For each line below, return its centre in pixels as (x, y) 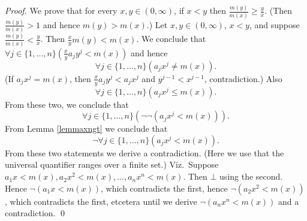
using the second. (251, 176)
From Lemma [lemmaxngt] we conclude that (86, 128)
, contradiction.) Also (243, 78)
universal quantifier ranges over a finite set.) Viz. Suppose (112, 164)
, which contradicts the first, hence (164, 188)
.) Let (157, 24)
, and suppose (274, 24)
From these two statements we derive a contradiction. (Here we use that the (145, 152)
